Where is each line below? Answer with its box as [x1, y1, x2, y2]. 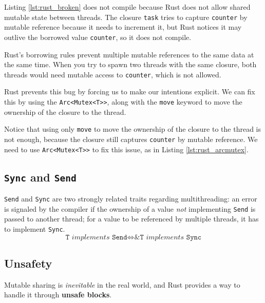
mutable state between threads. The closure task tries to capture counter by [4, 11, 248, 22]
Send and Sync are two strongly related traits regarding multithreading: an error [4, 193, 257, 204]
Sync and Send [4, 169, 77, 185]
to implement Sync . [4, 223, 65, 234]
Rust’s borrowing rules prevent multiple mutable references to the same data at [4, 49, 254, 59]
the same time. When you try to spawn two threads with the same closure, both [4, 59, 257, 70]
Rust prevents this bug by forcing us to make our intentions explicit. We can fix [4, 86, 255, 97]
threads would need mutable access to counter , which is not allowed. [4, 69, 221, 79]
